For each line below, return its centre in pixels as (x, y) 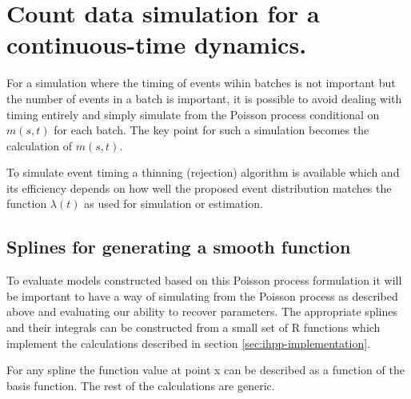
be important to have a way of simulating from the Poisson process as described (202, 295)
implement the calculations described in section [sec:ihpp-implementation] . (188, 343)
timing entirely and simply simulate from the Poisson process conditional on (193, 114)
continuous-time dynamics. (157, 44)
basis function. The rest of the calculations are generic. (141, 385)
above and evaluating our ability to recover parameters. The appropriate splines (202, 311)
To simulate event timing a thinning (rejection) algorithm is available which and (203, 172)
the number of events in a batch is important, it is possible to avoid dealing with (204, 98)
